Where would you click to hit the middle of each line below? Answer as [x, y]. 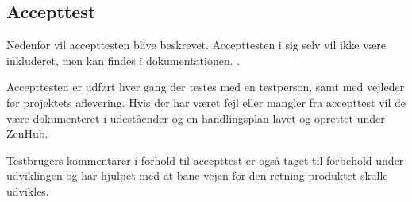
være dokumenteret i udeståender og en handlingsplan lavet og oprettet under [196, 118]
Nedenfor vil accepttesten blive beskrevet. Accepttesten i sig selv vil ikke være [196, 45]
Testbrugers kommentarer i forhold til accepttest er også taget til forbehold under [205, 160]
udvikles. [28, 191]
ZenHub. [27, 133]
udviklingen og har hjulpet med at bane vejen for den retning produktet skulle [197, 175]
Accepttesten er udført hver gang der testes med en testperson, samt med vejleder [206, 87]
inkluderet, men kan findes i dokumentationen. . [123, 60]
